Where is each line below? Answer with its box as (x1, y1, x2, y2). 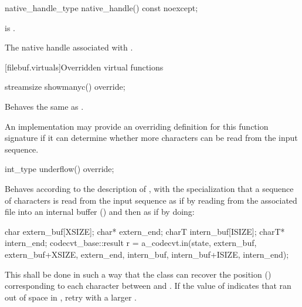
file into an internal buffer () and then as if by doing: (5, 205, 195, 218)
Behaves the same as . (5, 100, 84, 112)
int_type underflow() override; (5, 163, 114, 175)
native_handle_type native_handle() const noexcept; (5, 2, 198, 14)
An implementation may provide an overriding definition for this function (5, 120, 269, 132)
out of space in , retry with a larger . (5, 291, 137, 303)
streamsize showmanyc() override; (5, 80, 125, 93)
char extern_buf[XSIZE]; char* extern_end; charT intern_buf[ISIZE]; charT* (5, 225, 285, 237)
